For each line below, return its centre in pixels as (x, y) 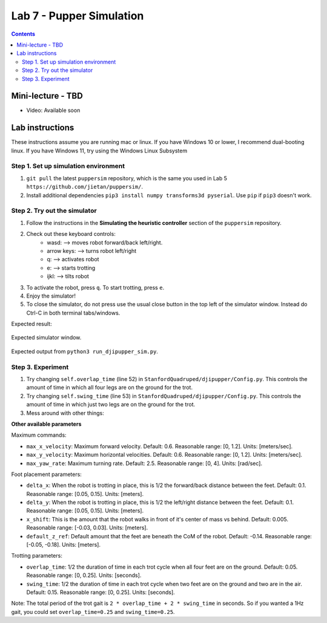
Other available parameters (46, 424)
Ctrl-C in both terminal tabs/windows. (73, 313)
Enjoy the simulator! (51, 296)
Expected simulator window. (46, 338)
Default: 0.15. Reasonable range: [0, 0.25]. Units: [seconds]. (101, 592)
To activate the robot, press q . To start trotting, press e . (95, 287)
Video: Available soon (53, 110)
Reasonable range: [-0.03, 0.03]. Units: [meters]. (87, 528)
